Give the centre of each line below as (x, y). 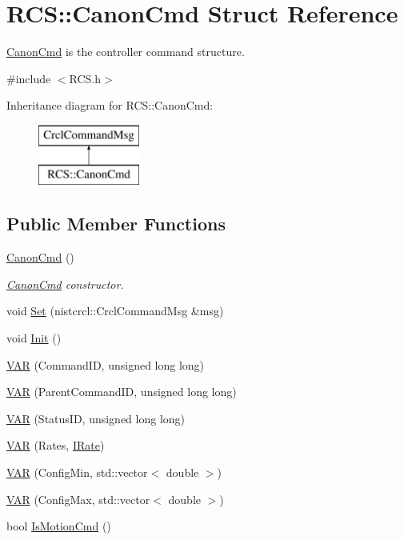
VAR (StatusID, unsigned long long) (96, 418)
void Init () (34, 338)
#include (29, 78)
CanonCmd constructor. (65, 284)
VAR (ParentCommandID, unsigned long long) (122, 392)
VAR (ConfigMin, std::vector (77, 472)
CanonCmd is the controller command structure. (126, 52)
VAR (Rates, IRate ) (56, 445)
